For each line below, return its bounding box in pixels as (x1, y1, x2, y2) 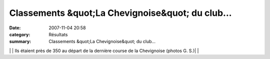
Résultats (48, 31, 68, 37)
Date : (9, 25, 21, 31)
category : (9, 31, 30, 37)
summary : (9, 39, 31, 45)
